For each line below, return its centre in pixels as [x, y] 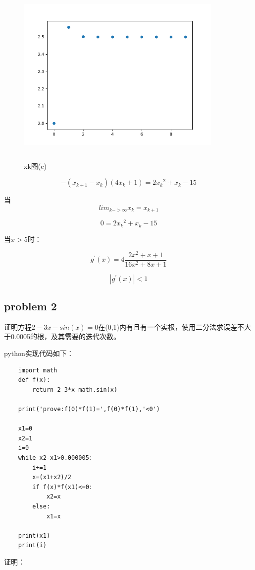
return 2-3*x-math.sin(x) [75, 390]
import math [38, 370]
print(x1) [34, 535]
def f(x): [34, 380]
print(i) [32, 545]
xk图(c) [35, 166]
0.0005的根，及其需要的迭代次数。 [65, 336]
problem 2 [30, 306]
